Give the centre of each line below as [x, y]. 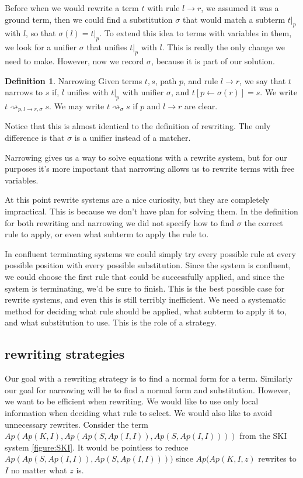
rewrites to [277, 458]
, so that [41, 33]
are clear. [201, 105]
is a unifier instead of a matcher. [133, 138]
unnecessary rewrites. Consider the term [76, 424]
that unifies [107, 47]
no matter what [39, 470]
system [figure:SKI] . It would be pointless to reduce [97, 447]
